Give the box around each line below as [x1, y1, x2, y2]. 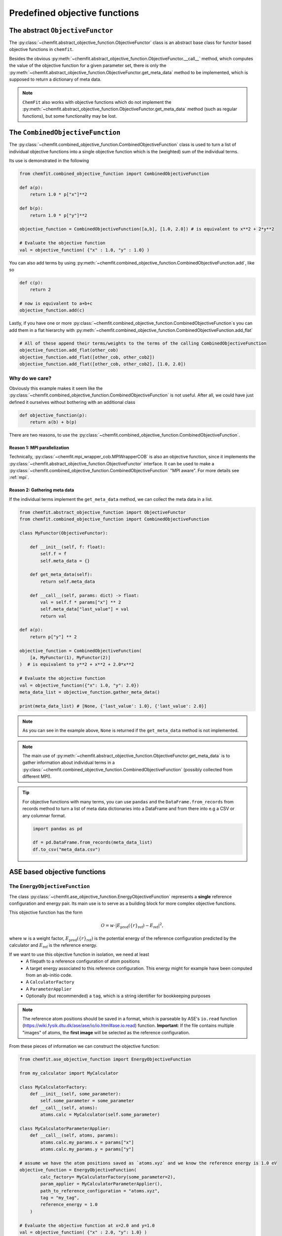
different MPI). [22, 774, 52, 780]
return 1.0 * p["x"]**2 [30, 192, 87, 197]
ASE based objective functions [9, 868, 106, 876]
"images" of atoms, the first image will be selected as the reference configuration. [22, 1029, 190, 1035]
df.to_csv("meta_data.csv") [33, 846, 101, 852]
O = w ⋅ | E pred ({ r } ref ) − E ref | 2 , [101, 922, 164, 929]
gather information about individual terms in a [22, 759, 115, 766]
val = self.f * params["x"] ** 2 [40, 599, 121, 605]
